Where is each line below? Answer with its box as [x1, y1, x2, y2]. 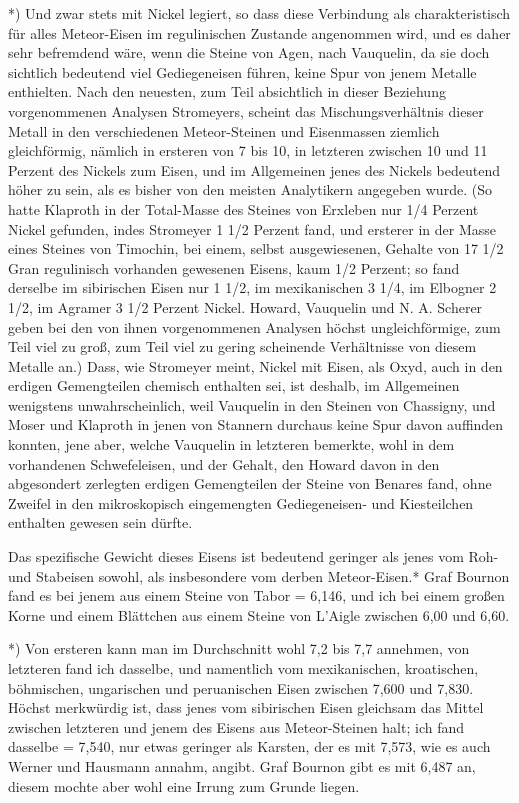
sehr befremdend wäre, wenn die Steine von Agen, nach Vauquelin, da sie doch [8, 42, 490, 63]
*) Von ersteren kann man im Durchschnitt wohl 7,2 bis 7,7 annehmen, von [8, 638, 470, 659]
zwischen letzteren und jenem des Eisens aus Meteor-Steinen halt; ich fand [8, 716, 465, 737]
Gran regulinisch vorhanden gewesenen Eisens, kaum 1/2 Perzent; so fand [8, 257, 460, 278]
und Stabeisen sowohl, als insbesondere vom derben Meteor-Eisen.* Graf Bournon [8, 565, 510, 586]
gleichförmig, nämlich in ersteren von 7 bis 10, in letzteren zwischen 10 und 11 [8, 140, 488, 161]
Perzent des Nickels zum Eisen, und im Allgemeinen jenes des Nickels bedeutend [8, 159, 500, 180]
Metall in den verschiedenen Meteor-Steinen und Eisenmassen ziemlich [8, 120, 440, 141]
